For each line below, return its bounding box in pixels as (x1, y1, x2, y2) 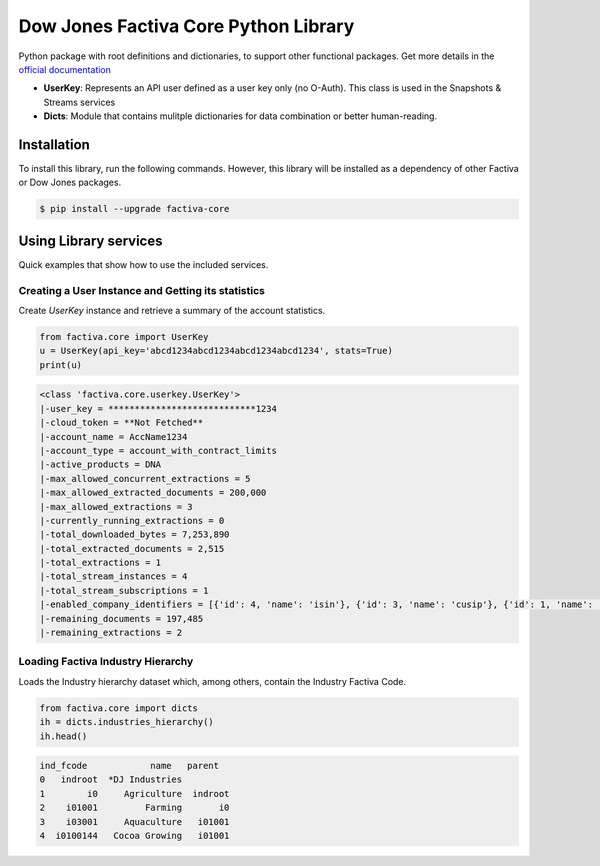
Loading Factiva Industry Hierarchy (18, 655, 194, 669)
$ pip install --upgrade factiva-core (39, 203, 230, 215)
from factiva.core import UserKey (39, 331, 209, 343)
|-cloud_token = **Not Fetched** (39, 417, 204, 429)
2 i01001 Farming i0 (39, 802, 230, 814)
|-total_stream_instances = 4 (39, 571, 188, 582)
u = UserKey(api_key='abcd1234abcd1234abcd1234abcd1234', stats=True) (39, 345, 394, 357)
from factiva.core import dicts (39, 702, 199, 714)
